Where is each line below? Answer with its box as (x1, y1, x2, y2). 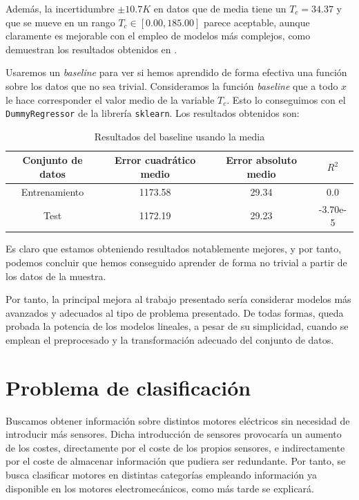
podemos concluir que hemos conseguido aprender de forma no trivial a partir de (6, 254, 347, 269)
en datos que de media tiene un (153, 1, 287, 15)
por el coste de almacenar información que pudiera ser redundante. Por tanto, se (6, 454, 346, 468)
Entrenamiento (21, 184, 84, 198)
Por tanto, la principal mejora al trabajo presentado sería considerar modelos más (6, 292, 351, 306)
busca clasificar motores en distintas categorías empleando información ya (6, 467, 317, 482)
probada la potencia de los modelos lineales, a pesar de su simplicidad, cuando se (6, 319, 349, 333)
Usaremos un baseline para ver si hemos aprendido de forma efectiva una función (6, 65, 347, 80)
